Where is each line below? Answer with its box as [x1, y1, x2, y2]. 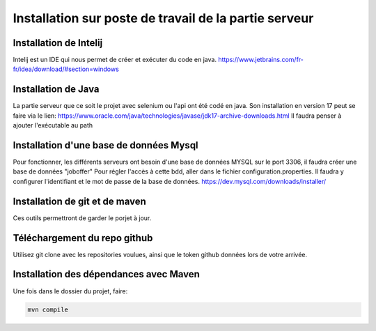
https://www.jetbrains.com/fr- [218, 56, 304, 64]
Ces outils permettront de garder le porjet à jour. [13, 213, 152, 222]
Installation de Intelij [13, 37, 103, 49]
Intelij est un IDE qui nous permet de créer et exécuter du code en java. [13, 56, 217, 64]
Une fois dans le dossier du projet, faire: [13, 286, 128, 295]
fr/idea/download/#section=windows [13, 65, 120, 73]
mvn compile [27, 305, 69, 314]
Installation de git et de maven [13, 195, 146, 207]
